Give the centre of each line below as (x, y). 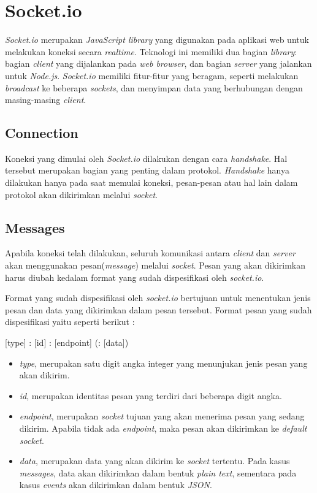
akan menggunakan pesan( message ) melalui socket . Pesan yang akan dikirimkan (155, 265)
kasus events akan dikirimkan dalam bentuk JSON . (116, 485)
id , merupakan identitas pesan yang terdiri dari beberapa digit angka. (151, 395)
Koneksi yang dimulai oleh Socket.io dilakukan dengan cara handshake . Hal (146, 158)
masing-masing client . (46, 100)
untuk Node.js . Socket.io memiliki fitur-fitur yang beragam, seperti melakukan (152, 75)
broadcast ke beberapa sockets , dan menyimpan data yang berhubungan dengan (154, 87)
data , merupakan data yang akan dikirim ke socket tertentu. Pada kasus (155, 461)
